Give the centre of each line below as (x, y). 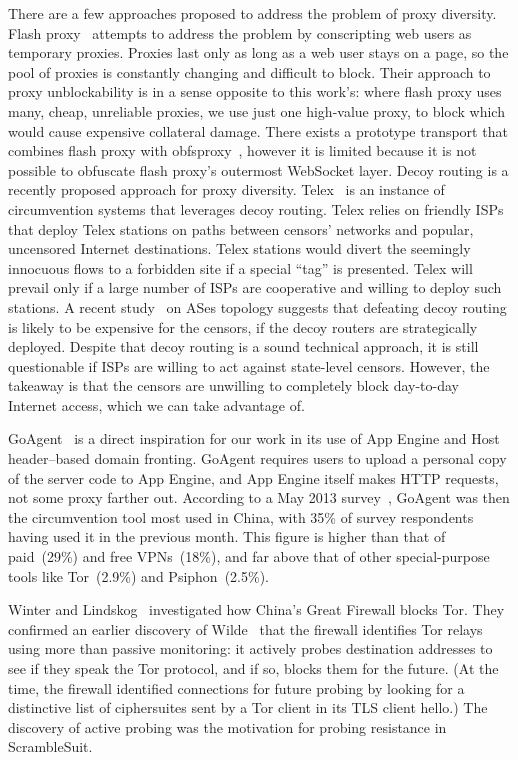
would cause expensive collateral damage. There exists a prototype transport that (258, 130)
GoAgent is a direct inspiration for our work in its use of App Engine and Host (254, 438)
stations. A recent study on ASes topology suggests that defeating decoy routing (257, 306)
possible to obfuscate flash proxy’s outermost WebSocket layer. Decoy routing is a (258, 169)
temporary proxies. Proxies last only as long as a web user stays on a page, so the (258, 52)
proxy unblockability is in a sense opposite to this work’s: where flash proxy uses (255, 91)
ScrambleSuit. (50, 746)
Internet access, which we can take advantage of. (156, 404)
